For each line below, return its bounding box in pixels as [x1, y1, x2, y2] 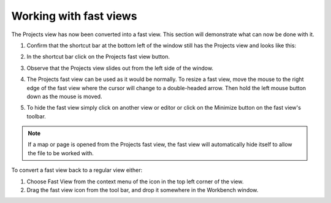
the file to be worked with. [28, 149, 94, 156]
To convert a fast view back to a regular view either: [11, 166, 143, 174]
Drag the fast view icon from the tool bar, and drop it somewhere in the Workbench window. [26, 186, 259, 194]
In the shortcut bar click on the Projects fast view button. [26, 53, 170, 61]
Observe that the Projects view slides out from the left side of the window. [26, 64, 214, 72]
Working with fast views [11, 9, 137, 23]
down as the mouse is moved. [26, 93, 102, 100]
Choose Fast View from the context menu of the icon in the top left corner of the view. [26, 178, 244, 185]
